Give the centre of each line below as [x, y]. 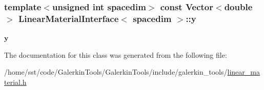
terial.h [15, 82]
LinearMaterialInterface [68, 18]
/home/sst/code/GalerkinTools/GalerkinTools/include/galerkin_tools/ [116, 72]
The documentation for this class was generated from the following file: [116, 54]
